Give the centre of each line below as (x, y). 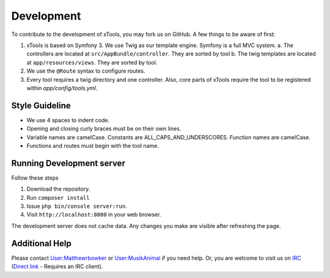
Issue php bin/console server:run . (77, 206)
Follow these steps (35, 178)
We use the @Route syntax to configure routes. (86, 71)
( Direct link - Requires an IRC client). (57, 266)
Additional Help (41, 243)
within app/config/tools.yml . (62, 88)
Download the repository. (58, 189)
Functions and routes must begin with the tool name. (93, 145)
